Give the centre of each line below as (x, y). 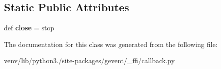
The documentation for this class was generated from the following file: (111, 44)
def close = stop (29, 28)
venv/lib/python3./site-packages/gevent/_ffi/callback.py (89, 60)
